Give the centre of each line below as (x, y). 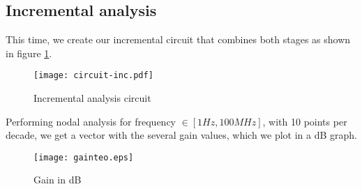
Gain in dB (58, 180)
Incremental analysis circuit (92, 98)
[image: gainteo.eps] (84, 157)
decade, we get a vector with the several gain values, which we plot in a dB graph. (182, 135)
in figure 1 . (29, 53)
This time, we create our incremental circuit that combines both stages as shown (178, 39)
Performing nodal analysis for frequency (91, 121)
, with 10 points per (305, 121)
